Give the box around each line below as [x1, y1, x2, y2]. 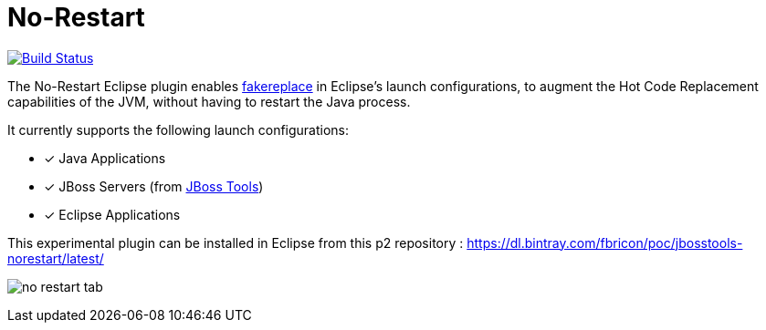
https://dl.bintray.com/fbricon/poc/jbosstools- [467, 234, 743, 251]
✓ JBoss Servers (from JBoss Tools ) [44, 178, 264, 194]
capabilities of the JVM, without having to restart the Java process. [7, 93, 411, 109]
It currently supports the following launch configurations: [7, 121, 350, 138]
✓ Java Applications [44, 150, 166, 166]
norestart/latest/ [7, 250, 104, 266]
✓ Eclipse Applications [44, 206, 181, 222]
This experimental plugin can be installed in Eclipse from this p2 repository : [7, 234, 464, 251]
